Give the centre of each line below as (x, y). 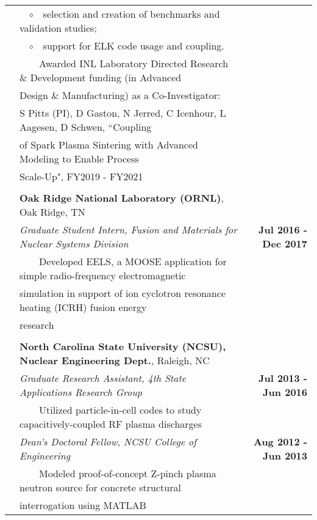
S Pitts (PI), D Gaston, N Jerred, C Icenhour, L (123, 113)
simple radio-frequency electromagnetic (103, 275)
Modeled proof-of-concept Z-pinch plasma (128, 473)
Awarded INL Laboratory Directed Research (134, 63)
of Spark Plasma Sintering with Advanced (109, 145)
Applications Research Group (81, 392)
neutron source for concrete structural (100, 487)
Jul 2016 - (283, 229)
